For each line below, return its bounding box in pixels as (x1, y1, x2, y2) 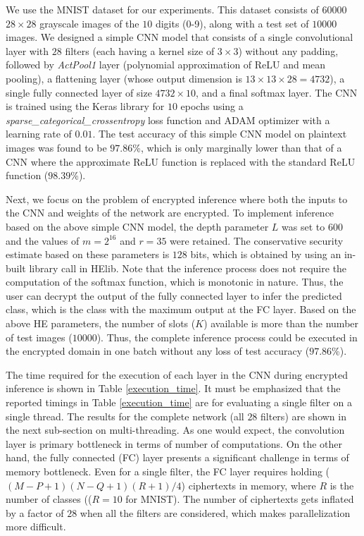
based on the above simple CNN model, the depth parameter (6, 219, 269, 233)
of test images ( (6, 329, 73, 344)
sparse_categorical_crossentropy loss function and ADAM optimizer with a (6, 112, 330, 127)
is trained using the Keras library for (6, 99, 165, 114)
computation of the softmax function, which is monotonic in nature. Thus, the (6, 274, 344, 289)
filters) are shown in (261, 408, 346, 423)
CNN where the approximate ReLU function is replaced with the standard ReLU (6, 154, 356, 169)
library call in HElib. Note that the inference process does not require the (29, 260, 347, 275)
